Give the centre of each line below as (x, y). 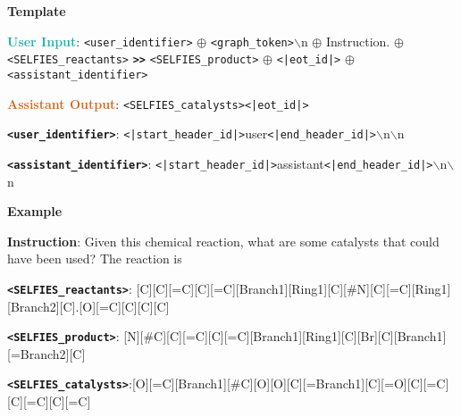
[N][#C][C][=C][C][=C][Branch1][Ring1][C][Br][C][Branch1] (285, 336)
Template (37, 11)
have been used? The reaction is (95, 259)
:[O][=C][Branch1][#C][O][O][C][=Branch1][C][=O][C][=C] (289, 384)
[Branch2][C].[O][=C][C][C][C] (88, 306)
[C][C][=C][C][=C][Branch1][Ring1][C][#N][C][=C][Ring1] (293, 288)
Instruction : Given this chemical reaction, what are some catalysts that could (223, 241)
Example (35, 211)
